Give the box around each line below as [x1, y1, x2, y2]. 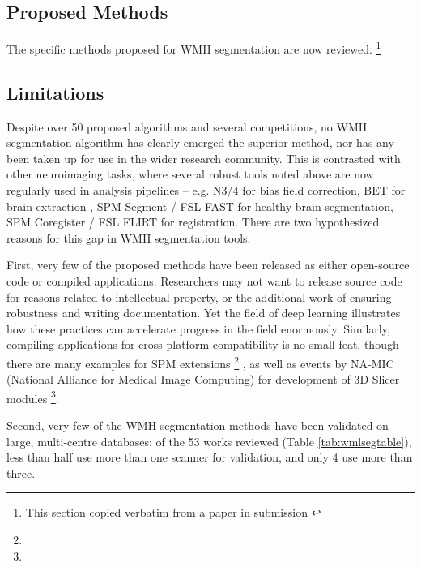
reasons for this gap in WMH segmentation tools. [6, 229, 251, 246]
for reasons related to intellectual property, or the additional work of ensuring [6, 288, 392, 305]
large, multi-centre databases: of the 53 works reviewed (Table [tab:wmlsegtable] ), [6, 432, 412, 449]
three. [6, 464, 36, 481]
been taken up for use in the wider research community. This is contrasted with [6, 149, 401, 166]
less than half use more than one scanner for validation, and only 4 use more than [6, 449, 413, 466]
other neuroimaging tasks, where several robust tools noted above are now [6, 165, 374, 183]
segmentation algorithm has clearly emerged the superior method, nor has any [6, 134, 394, 151]
